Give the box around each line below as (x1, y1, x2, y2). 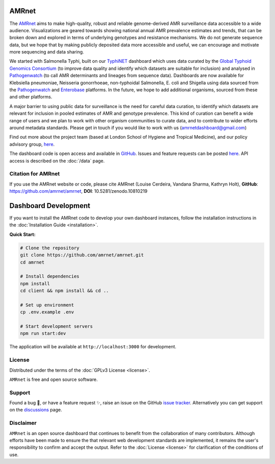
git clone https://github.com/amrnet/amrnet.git (20, 252, 144, 258)
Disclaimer (9, 420, 37, 427)
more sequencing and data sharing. (9, 49, 84, 55)
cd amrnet (20, 259, 45, 265)
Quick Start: (9, 231, 36, 237)
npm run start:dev (20, 330, 66, 337)
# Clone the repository (20, 245, 80, 251)
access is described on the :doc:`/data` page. (9, 158, 105, 164)
